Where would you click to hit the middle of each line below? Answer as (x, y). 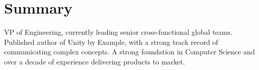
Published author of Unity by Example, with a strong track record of (111, 42)
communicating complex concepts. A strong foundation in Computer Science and (129, 52)
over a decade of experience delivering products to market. (95, 61)
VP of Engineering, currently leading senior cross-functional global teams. (118, 32)
